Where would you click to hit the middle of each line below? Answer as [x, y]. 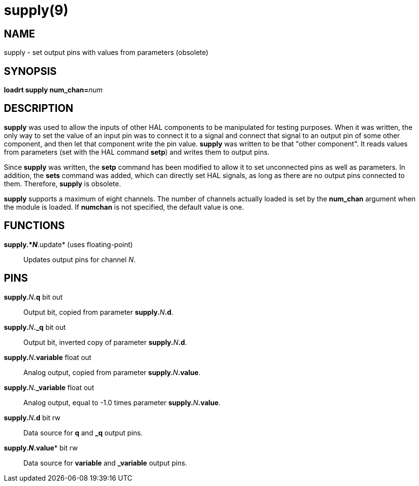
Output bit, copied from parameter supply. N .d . [99, 312]
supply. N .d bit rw [32, 417]
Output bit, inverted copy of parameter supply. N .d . [105, 342]
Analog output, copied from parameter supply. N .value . [112, 372]
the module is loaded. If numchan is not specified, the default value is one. [124, 207]
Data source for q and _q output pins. [83, 432]
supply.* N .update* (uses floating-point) [68, 244]
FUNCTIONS [35, 226]
